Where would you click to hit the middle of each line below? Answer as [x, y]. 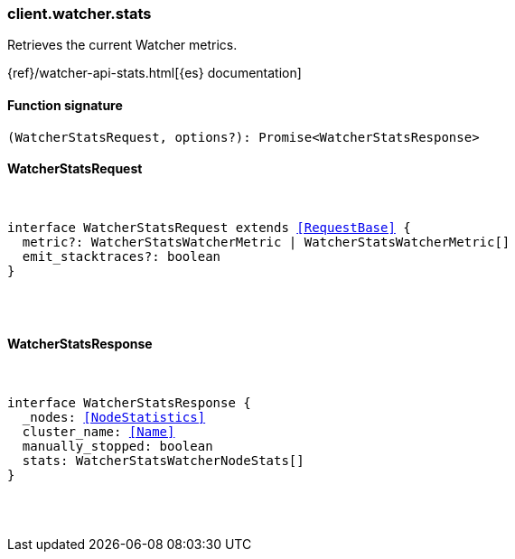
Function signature [65, 105]
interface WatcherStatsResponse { [129, 403]
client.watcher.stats [80, 14]
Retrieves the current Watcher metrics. [122, 45]
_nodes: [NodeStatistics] [114, 418]
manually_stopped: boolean [117, 447]
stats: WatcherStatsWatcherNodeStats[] [163, 461]
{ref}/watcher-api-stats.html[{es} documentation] [154, 73]
